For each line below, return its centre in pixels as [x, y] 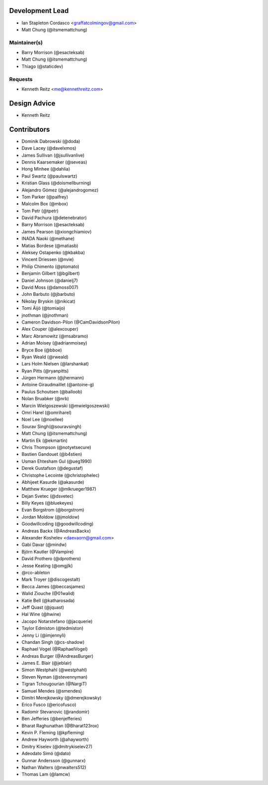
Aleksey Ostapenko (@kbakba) [53, 253]
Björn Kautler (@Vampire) [48, 551]
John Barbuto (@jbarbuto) [48, 294]
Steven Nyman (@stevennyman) [55, 677]
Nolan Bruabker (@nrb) [45, 399]
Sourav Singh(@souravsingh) [52, 426]
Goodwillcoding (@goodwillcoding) [58, 524]
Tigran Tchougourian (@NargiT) [54, 684]
